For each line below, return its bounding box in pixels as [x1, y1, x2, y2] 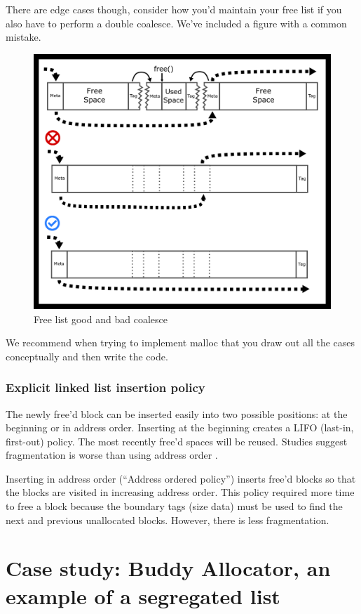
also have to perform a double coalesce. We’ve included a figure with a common [6, 15, 347, 30]
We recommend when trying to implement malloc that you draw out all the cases [6, 335, 355, 350]
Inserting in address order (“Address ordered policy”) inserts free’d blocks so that [6, 471, 356, 485]
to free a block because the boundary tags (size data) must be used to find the [6, 499, 343, 514]
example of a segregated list [6, 581, 280, 610]
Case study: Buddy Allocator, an [6, 554, 331, 582]
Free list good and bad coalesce [34, 311, 168, 326]
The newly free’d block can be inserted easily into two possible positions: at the [6, 406, 348, 421]
